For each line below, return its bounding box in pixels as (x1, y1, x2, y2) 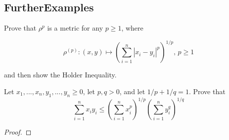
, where (121, 23, 143, 33)
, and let (119, 86, 145, 96)
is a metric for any (47, 23, 103, 33)
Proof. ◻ (4, 127, 32, 137)
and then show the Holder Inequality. (4, 70, 117, 80)
